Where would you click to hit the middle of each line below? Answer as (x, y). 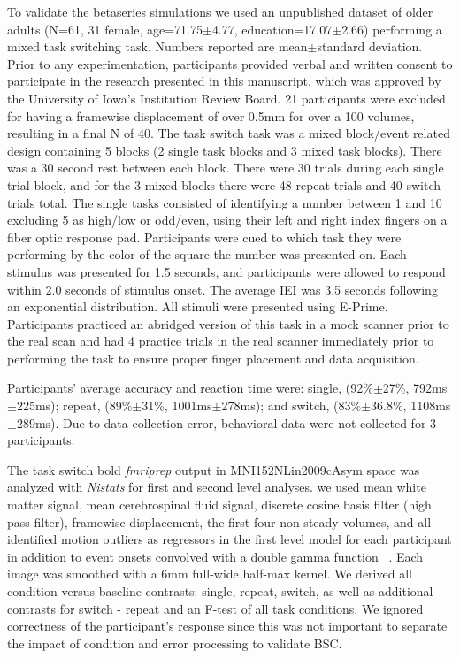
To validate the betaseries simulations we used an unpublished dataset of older (220, 11)
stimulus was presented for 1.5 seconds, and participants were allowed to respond (226, 271)
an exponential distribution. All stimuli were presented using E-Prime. (198, 306)
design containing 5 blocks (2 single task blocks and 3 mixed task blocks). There (225, 150)
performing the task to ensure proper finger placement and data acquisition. (213, 358)
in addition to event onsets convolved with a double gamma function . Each (215, 556)
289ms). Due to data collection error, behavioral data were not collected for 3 (226, 422)
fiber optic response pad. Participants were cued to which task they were (204, 237)
